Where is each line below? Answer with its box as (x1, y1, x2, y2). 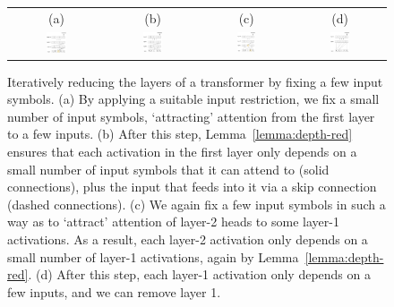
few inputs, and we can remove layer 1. (7, 282, 221, 301)
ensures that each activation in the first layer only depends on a (7, 141, 357, 160)
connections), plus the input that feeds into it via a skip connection (7, 177, 377, 196)
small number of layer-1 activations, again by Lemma (7, 247, 299, 266)
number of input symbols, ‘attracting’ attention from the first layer (7, 107, 375, 125)
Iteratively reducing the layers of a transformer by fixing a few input (7, 72, 383, 90)
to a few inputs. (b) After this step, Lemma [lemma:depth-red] (7, 124, 353, 143)
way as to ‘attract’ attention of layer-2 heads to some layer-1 (7, 212, 339, 231)
